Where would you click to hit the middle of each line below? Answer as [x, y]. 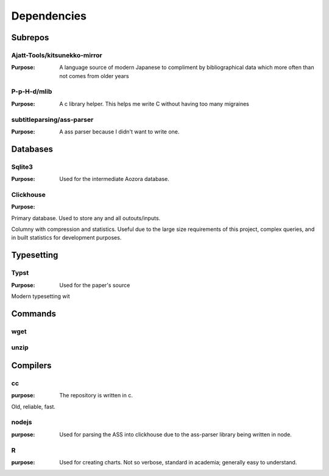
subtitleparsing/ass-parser [52, 119]
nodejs [22, 422]
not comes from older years [94, 76]
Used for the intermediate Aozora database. [115, 179]
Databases [32, 149]
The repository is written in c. [96, 396]
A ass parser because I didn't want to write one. [119, 132]
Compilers [31, 365]
